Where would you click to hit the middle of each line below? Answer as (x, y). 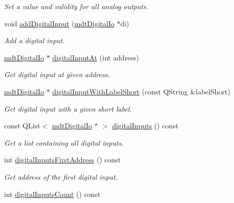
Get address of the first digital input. (61, 176)
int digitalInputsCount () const (52, 194)
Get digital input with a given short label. (68, 108)
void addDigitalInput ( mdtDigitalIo (59, 23)
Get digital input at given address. (57, 74)
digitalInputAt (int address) (96, 57)
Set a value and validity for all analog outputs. (76, 6)
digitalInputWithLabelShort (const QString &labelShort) (141, 91)
